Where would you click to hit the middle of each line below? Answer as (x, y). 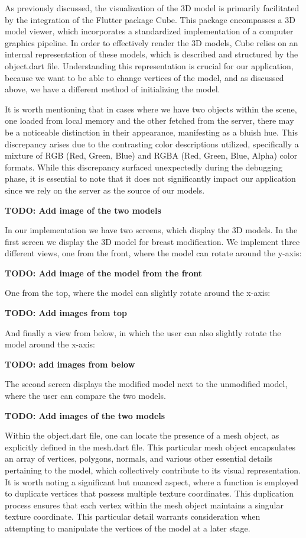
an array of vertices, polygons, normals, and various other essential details (139, 458)
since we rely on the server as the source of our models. (105, 190)
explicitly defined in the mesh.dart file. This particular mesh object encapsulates (150, 447)
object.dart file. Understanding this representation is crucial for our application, (149, 65)
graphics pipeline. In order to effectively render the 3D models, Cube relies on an (152, 42)
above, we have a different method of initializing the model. (113, 89)
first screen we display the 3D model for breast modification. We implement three (152, 241)
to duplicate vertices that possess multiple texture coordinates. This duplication (149, 493)
